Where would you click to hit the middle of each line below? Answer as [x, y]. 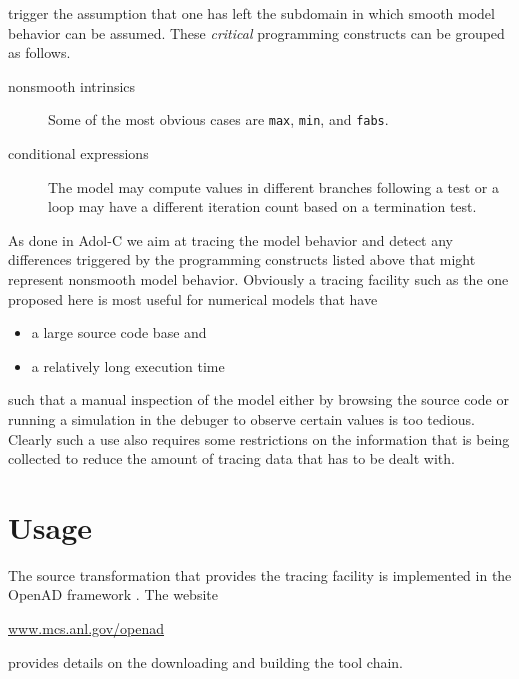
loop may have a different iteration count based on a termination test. [262, 206]
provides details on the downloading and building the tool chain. [205, 661]
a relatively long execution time [128, 365]
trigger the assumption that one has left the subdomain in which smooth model [251, 13]
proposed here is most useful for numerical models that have [193, 298]
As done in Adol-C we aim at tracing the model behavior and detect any [231, 239]
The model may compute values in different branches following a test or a [274, 186]
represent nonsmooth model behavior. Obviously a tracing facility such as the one [258, 279]
